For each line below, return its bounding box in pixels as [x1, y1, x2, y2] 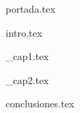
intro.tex [6, 25, 43, 40]
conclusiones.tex [6, 96, 74, 111]
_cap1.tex [6, 49, 49, 64]
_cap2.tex [6, 72, 49, 87]
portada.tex [6, 1, 55, 16]
